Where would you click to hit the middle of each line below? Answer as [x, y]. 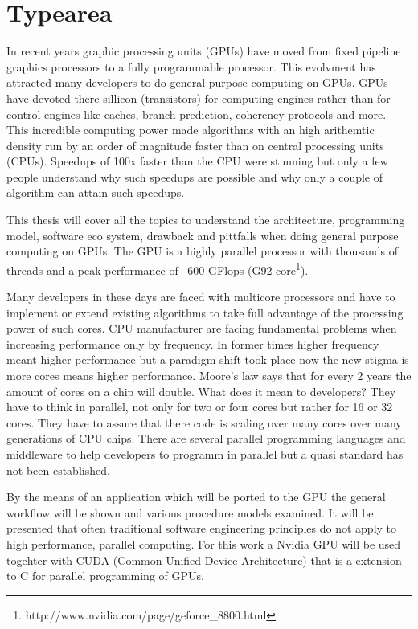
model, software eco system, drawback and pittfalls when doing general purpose [203, 235]
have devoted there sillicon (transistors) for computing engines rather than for [199, 98]
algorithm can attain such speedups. [96, 192]
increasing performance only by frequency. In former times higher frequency [193, 343]
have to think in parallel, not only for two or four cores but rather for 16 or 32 [200, 407]
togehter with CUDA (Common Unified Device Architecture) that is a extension [204, 560]
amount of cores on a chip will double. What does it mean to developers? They [201, 391]
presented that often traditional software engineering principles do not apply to [202, 528]
